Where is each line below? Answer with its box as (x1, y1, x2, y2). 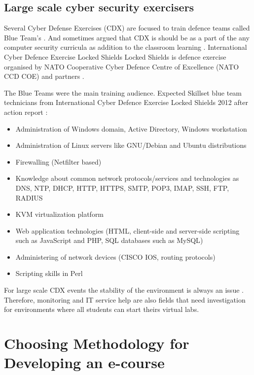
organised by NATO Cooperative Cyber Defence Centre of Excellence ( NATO (4, 61, 239, 71)
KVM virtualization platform (15, 209, 104, 219)
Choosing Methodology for (4, 333, 189, 353)
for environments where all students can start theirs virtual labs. (4, 304, 199, 314)
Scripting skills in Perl (15, 268, 83, 278)
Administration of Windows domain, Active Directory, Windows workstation (15, 123, 247, 134)
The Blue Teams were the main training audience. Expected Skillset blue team (4, 87, 242, 98)
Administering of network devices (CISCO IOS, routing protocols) (15, 251, 216, 262)
